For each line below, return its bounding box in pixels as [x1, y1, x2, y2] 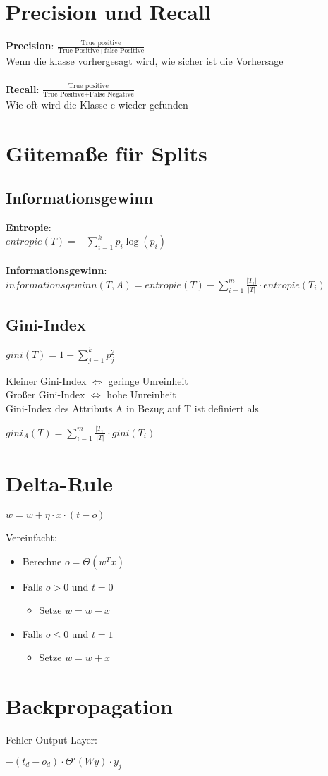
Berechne [22, 553, 62, 568]
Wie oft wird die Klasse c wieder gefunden [6, 97, 188, 111]
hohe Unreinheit [107, 387, 176, 402]
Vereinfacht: [6, 530, 57, 545]
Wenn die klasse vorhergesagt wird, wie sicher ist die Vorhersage [6, 54, 284, 68]
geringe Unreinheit [108, 373, 188, 388]
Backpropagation [6, 691, 173, 720]
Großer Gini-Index [6, 387, 85, 402]
